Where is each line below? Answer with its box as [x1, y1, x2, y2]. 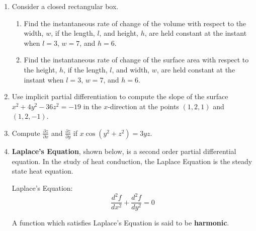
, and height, [99, 28, 138, 38]
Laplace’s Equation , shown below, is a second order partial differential [12, 146, 236, 157]
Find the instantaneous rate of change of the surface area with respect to [24, 54, 249, 65]
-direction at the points [108, 101, 179, 111]
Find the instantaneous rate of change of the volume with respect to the [24, 18, 246, 28]
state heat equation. [12, 166, 73, 176]
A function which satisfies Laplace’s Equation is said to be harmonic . [12, 217, 229, 228]
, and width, [112, 64, 150, 74]
